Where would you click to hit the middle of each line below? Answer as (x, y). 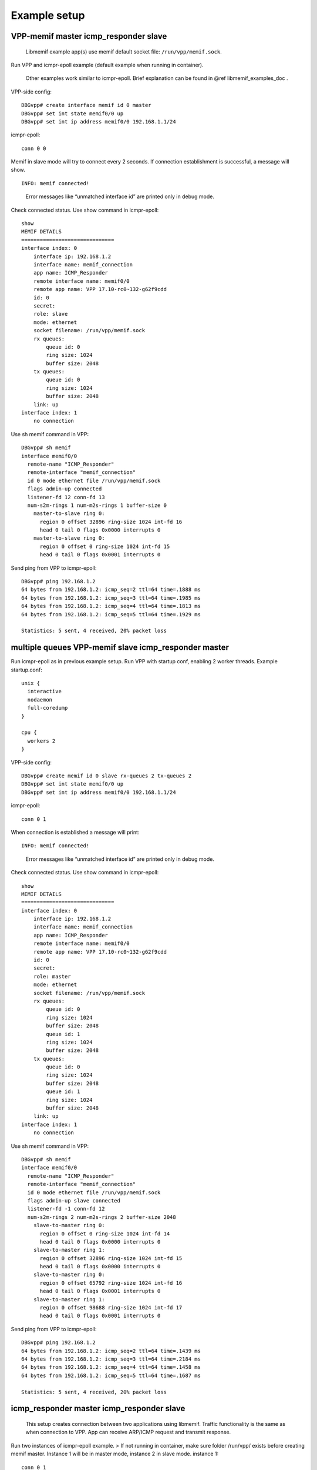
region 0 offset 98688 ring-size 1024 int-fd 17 (111, 1308)
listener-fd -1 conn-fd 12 (66, 1209)
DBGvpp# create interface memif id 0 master (87, 105)
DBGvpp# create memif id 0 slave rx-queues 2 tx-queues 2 (107, 776)
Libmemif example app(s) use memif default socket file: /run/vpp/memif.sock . (124, 51)
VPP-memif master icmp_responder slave (89, 36)
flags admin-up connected (65, 489)
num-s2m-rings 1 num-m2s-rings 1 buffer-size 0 (97, 505)
